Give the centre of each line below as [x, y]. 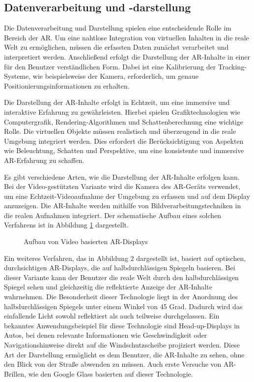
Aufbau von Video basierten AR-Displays [86, 241]
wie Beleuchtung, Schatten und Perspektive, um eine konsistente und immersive [124, 150]
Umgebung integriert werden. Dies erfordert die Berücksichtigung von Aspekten [124, 141]
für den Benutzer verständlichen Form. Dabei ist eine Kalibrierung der [110, 66]
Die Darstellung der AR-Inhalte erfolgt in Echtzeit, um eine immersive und [117, 102]
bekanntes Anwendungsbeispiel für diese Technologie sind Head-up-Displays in [122, 325]
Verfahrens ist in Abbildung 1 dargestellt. [66, 225]
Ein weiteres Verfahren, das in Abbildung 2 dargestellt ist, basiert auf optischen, [125, 258]
